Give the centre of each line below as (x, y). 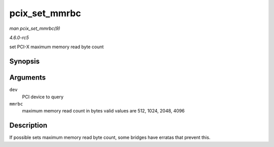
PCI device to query (43, 97)
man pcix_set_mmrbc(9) (35, 28)
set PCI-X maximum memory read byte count (57, 47)
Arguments (28, 78)
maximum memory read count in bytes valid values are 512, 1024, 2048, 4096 (103, 111)
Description (28, 125)
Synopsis (25, 62)
